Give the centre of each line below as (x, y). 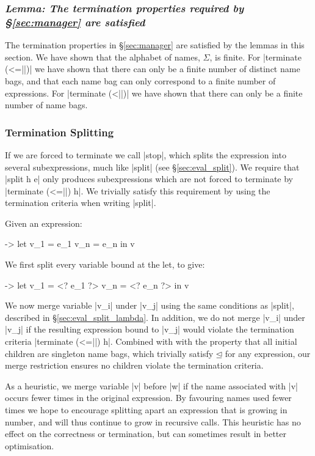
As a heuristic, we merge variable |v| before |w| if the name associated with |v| (151, 385)
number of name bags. (46, 105)
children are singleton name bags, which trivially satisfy (109, 353)
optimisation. (30, 445)
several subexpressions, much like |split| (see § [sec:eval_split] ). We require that (152, 167)
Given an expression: (44, 223)
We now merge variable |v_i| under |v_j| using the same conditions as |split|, (150, 305)
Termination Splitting (60, 132)
